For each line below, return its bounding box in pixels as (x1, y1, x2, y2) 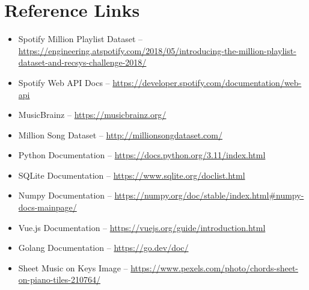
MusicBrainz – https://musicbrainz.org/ (18, 108, 167, 121)
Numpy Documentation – (18, 189, 112, 202)
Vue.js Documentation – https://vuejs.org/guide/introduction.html (18, 221, 266, 233)
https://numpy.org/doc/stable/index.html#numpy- (114, 189, 304, 202)
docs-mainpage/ (18, 201, 77, 214)
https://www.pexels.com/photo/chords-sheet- (130, 261, 298, 274)
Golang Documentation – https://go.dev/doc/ (18, 241, 189, 254)
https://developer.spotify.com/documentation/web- (112, 76, 302, 88)
